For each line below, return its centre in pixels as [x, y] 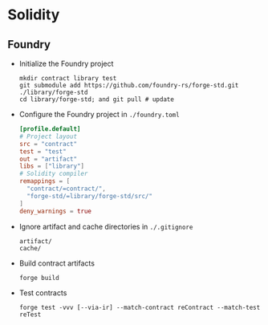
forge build [39, 278]
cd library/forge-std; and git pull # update [96, 100]
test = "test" [43, 151]
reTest [30, 315]
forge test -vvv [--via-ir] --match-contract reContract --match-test [140, 307]
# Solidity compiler [53, 174]
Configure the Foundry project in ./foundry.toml [99, 114]
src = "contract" [48, 144]
